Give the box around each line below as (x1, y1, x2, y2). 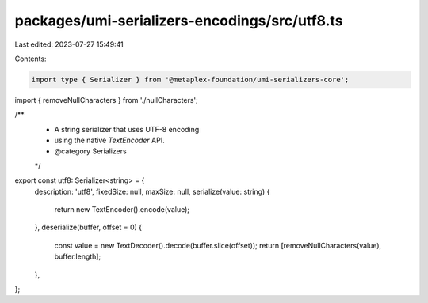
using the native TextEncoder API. (54, 135, 166, 146)
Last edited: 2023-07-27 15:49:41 (14, 40, 124, 49)
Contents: (14, 54, 47, 63)
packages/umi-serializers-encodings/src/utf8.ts (14, 12, 344, 29)
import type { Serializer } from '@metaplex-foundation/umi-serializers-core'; (31, 75, 350, 84)
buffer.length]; (54, 252, 101, 261)
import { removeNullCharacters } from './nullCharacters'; (14, 95, 198, 104)
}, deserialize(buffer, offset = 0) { (34, 222, 143, 233)
